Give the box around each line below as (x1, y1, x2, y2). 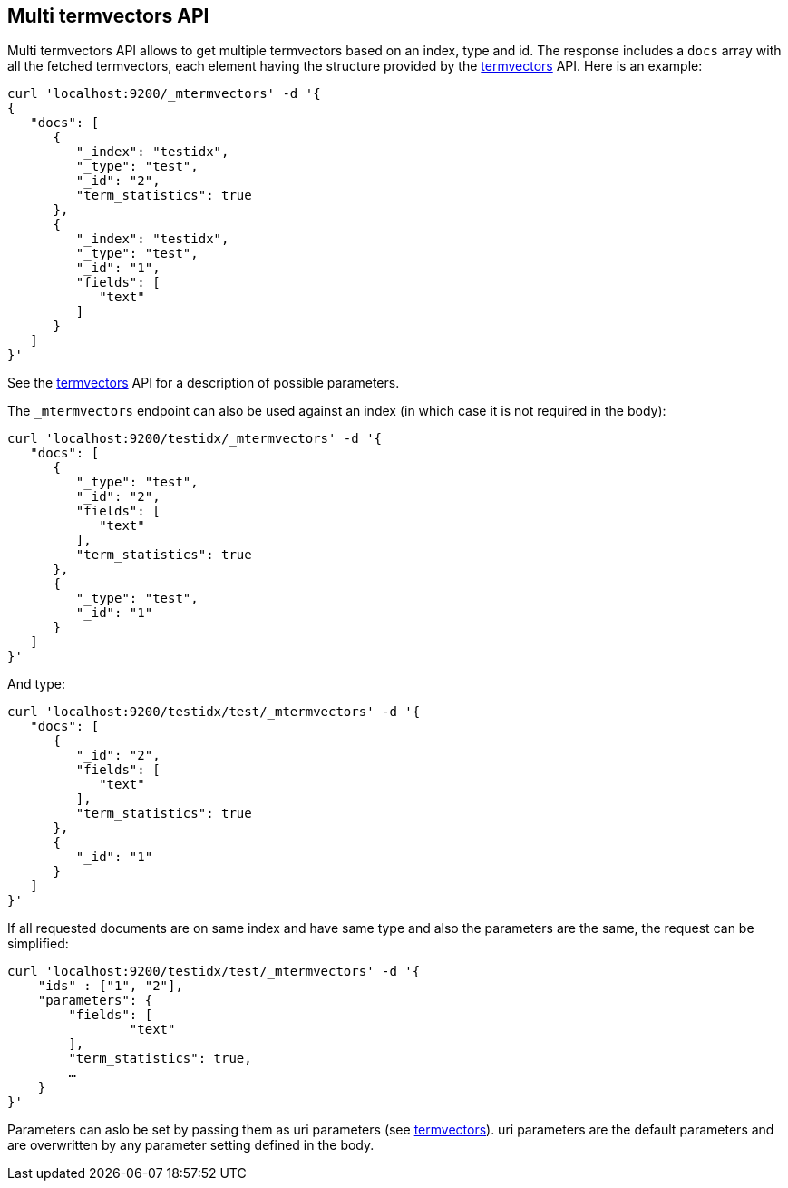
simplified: (7, 936, 69, 952)
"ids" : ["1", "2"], (37, 978, 183, 994)
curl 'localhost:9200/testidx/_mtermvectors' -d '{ (7, 431, 383, 447)
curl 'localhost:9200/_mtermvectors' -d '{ (7, 86, 321, 102)
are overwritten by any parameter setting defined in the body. (7, 1137, 375, 1154)
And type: (7, 676, 65, 692)
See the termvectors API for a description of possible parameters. (7, 375, 400, 391)
